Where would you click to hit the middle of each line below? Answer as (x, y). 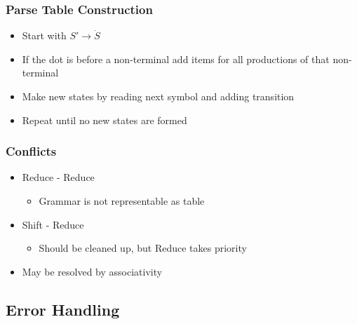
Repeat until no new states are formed (105, 120)
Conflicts (31, 151)
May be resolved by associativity (92, 271)
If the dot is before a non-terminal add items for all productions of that (176, 59)
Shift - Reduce (53, 224)
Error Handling (63, 309)
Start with (44, 35)
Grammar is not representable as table (122, 201)
